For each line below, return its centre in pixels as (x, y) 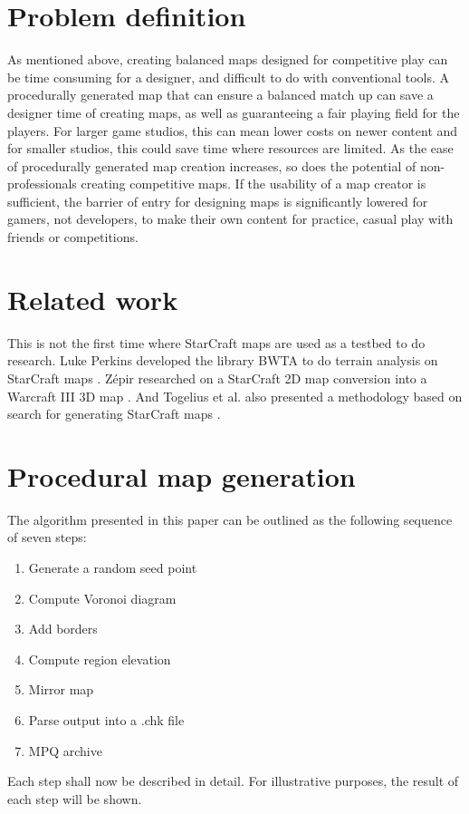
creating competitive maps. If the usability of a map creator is (254, 184)
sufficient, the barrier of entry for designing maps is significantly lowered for (218, 201)
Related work (93, 299)
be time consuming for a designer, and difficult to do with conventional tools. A (228, 77)
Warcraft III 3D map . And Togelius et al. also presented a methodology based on (235, 396)
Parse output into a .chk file (106, 720)
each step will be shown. (75, 798)
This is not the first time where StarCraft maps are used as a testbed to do (216, 342)
